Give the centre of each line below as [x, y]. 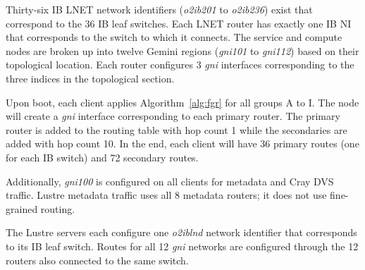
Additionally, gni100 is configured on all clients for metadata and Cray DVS [170, 181]
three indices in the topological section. [90, 78]
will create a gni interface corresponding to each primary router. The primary [173, 116]
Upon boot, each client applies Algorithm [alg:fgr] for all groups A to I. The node [182, 102]
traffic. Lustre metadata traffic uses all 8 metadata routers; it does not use [166, 195]
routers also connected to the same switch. [97, 260]
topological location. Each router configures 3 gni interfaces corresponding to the [180, 65]
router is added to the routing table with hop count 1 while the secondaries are [177, 129]
